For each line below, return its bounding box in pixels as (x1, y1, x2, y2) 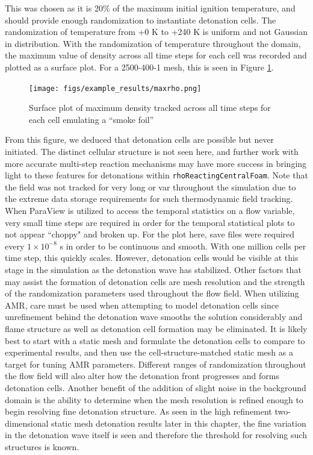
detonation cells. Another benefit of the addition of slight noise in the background (5, 381, 306, 394)
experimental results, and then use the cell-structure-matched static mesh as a (5, 346, 293, 359)
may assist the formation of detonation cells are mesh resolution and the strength (5, 275, 305, 287)
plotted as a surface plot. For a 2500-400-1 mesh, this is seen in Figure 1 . (5, 60, 274, 73)
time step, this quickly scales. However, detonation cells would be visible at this (5, 251, 299, 264)
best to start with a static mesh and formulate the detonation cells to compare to (5, 334, 305, 347)
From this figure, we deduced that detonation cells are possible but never (5, 133, 274, 146)
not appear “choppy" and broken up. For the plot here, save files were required (5, 228, 295, 240)
